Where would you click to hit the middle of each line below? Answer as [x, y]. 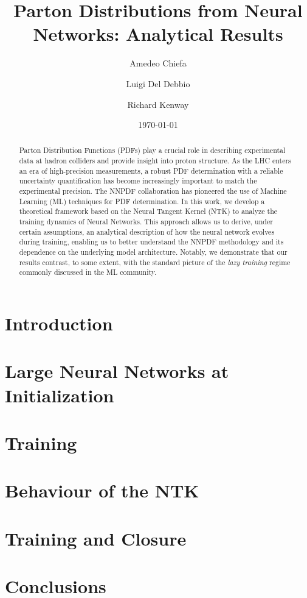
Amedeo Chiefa [158, 63]
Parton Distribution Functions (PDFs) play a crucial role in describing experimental [152, 150]
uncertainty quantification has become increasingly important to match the [138, 181]
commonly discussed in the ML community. [88, 272]
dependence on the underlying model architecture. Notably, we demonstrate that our [153, 252]
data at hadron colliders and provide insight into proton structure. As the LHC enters [155, 161]
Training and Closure [96, 538]
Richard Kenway [158, 104]
